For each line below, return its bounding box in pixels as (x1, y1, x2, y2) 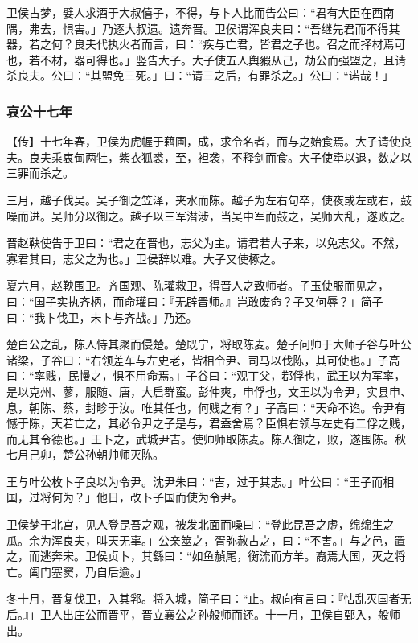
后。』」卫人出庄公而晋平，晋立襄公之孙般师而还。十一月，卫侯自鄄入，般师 (6, 606, 400, 623)
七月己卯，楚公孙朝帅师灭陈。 (6, 446, 164, 463)
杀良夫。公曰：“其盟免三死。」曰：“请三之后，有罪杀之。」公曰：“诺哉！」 (6, 67, 394, 84)
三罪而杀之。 (6, 164, 74, 181)
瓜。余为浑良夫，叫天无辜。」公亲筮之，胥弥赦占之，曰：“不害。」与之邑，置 (6, 531, 406, 548)
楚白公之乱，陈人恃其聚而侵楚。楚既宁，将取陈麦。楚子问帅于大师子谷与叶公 (6, 336, 412, 352)
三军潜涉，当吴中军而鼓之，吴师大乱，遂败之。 (163, 207, 412, 224)
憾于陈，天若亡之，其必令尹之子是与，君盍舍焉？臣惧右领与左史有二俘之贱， (6, 414, 412, 431)
